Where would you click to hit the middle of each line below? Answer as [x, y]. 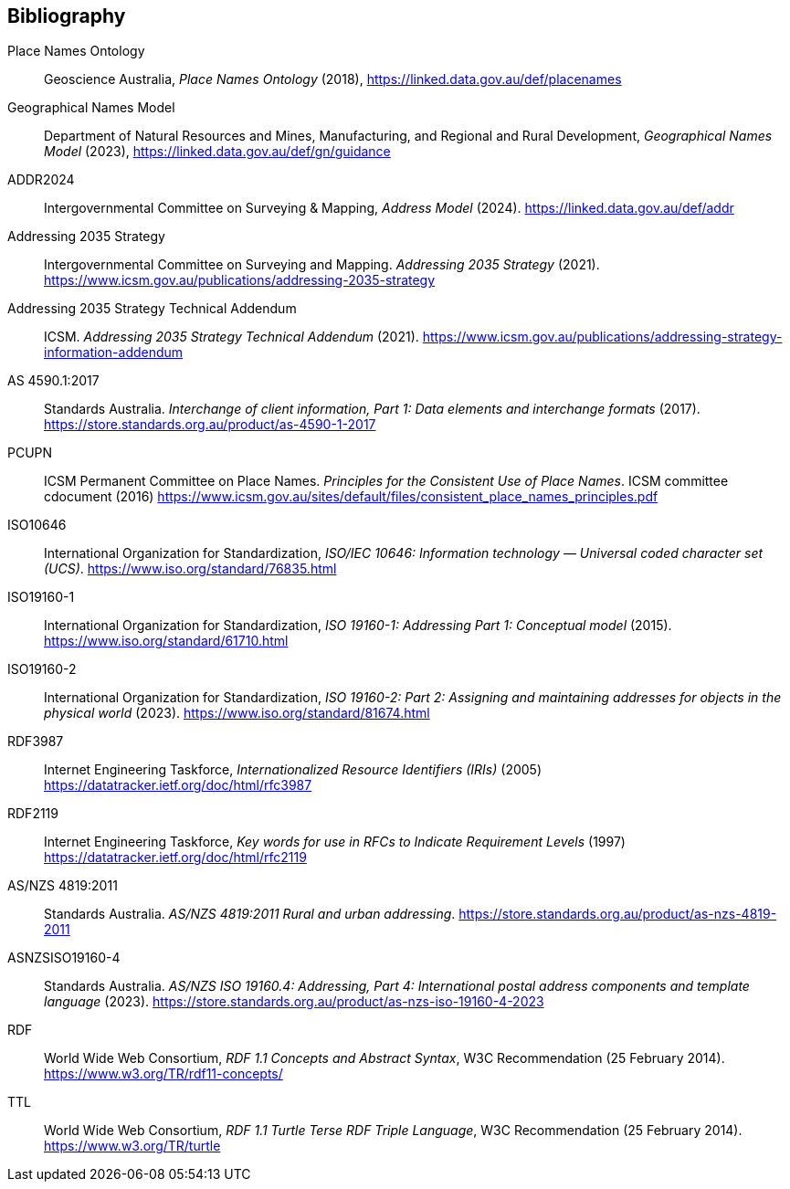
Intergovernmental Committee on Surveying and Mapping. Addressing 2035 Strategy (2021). [322, 265]
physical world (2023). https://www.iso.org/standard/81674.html [237, 713]
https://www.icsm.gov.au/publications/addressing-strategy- [602, 337]
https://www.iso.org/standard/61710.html [166, 641]
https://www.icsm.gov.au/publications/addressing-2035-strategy [240, 280]
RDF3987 [36, 742]
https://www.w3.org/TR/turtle [132, 1146]
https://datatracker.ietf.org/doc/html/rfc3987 [178, 785]
